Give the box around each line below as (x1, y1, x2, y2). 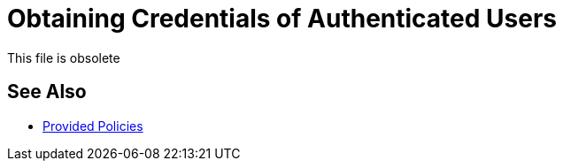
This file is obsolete (7, 50, 120, 65)
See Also (7, 80, 87, 103)
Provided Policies (42, 118, 143, 134)
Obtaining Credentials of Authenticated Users (7, 4, 557, 34)
